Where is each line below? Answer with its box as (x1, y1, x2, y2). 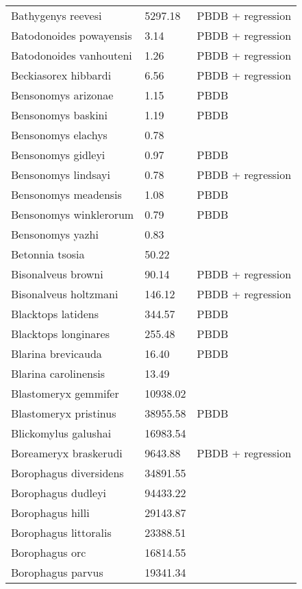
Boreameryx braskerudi (11, 445, 123, 461)
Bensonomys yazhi (11, 226, 99, 242)
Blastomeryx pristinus (11, 405, 116, 421)
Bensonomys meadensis (11, 187, 122, 202)
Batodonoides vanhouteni (11, 47, 132, 63)
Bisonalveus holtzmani (11, 286, 118, 302)
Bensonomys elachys (11, 127, 108, 143)
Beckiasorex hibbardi (11, 67, 112, 83)
